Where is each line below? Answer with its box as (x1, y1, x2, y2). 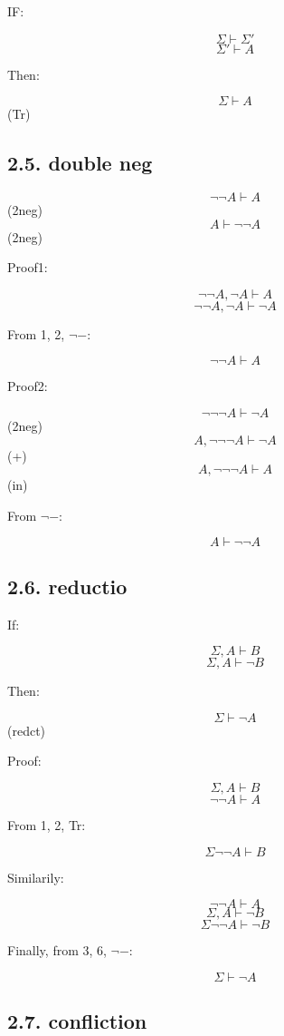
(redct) (7, 720, 46, 739)
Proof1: (7, 258, 48, 277)
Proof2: (7, 376, 48, 396)
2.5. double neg (7, 149, 153, 177)
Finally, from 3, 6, (7, 941, 107, 960)
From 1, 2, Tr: (7, 815, 86, 834)
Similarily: (7, 867, 64, 886)
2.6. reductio (7, 572, 128, 600)
